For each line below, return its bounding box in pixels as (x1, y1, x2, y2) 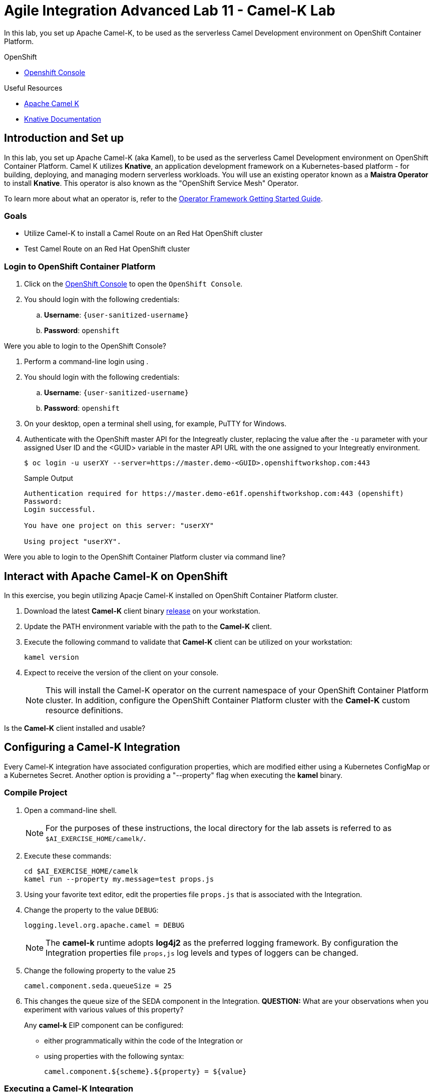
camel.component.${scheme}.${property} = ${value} (44, 1067, 247, 1075)
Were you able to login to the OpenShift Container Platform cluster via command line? (4, 553, 286, 562)
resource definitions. (46, 705, 123, 715)
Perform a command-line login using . (24, 357, 149, 366)
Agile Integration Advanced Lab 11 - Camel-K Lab (4, 2, 335, 19)
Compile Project (4, 787, 68, 798)
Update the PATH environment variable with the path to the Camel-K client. (24, 622, 272, 631)
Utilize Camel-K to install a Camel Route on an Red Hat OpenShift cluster (24, 229, 263, 238)
